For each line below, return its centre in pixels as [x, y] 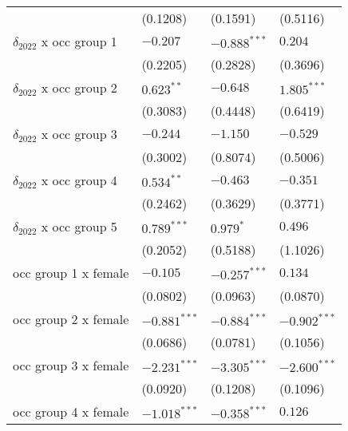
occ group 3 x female [71, 365]
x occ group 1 [79, 41]
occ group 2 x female [71, 319]
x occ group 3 [79, 134]
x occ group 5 [79, 226]
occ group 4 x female [71, 411]
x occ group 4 [79, 180]
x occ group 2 [79, 87]
